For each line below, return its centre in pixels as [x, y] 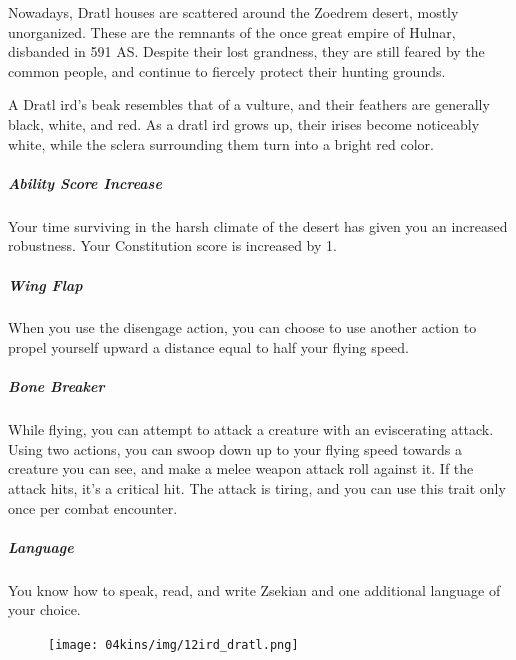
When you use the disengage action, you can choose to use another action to [242, 327]
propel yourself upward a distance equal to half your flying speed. [208, 347]
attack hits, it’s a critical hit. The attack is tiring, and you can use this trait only [257, 488]
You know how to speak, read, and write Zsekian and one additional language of [254, 589]
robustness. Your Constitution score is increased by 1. [172, 245]
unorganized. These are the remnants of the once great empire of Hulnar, [232, 31]
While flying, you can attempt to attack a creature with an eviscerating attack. [251, 429]
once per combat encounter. [93, 507]
